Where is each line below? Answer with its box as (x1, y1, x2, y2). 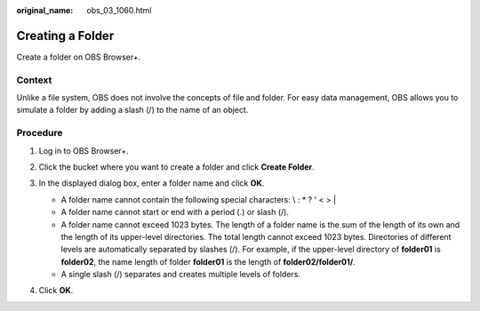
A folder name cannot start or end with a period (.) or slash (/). (60, 207, 289, 218)
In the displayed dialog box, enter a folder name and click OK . (38, 178, 265, 188)
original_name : (16, 5, 74, 15)
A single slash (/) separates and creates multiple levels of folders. (60, 269, 301, 280)
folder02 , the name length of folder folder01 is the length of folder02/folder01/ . (60, 256, 356, 267)
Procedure (16, 127, 63, 140)
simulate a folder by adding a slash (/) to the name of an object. (16, 105, 249, 116)
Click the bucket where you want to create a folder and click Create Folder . (38, 161, 315, 172)
